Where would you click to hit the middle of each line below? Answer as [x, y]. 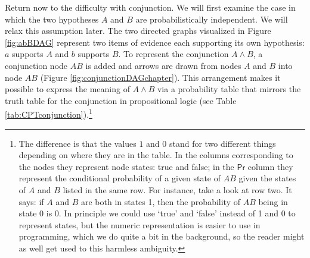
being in [273, 201]
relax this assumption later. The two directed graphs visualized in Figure [138, 31]
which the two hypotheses [52, 19]
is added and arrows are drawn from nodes [163, 65]
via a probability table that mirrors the [229, 89]
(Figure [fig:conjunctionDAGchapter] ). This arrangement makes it [160, 77]
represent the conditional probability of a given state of [120, 178]
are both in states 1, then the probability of [160, 201]
